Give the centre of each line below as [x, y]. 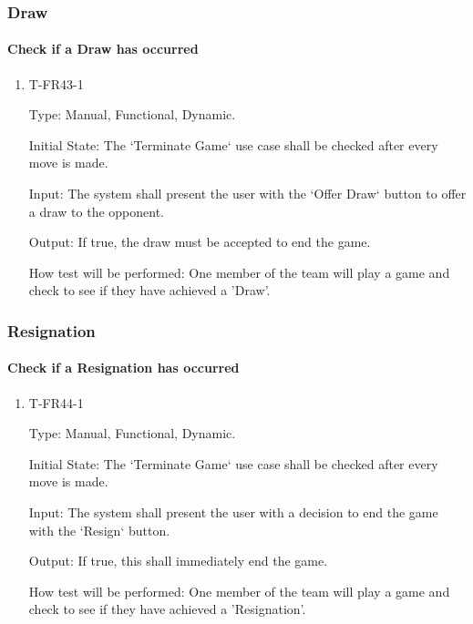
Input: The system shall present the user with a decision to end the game [233, 512]
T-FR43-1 [56, 83]
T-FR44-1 [56, 402]
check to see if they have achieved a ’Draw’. [149, 290]
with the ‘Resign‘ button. [99, 530]
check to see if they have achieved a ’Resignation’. [167, 609]
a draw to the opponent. [97, 211]
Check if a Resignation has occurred [123, 368]
